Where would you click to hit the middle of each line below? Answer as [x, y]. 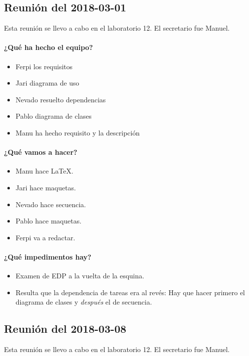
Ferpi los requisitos [44, 66]
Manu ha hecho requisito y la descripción [78, 132]
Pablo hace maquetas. [49, 221]
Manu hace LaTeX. [44, 171]
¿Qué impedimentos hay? [48, 256]
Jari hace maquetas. [46, 187]
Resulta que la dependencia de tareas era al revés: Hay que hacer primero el [130, 292]
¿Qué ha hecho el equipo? [49, 47]
